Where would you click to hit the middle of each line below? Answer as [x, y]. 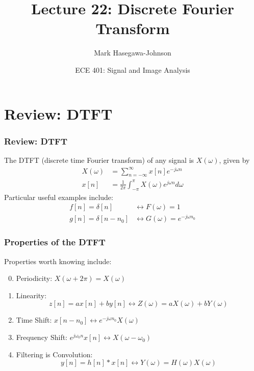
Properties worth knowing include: [58, 261]
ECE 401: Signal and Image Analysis [133, 69]
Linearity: [31, 295]
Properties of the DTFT [55, 242]
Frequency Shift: [42, 337]
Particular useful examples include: [59, 197]
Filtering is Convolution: [54, 354]
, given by [234, 160]
